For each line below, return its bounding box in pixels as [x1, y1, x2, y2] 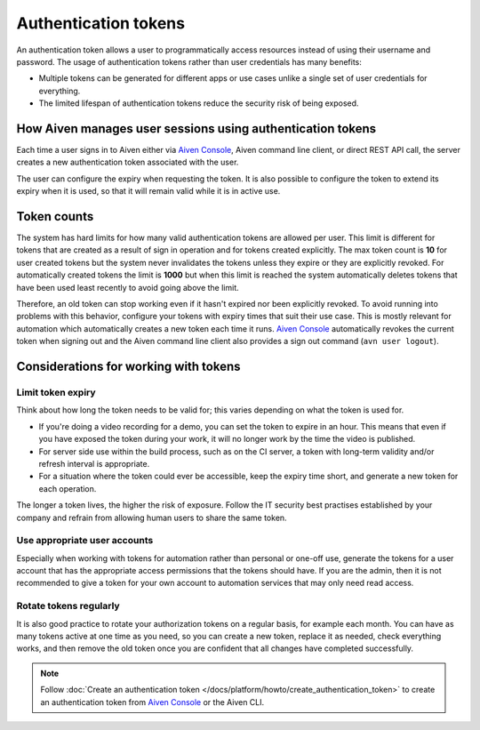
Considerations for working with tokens [16, 359, 241, 374]
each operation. [38, 483, 97, 493]
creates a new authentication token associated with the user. [16, 156, 239, 168]
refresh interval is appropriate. [38, 458, 150, 469]
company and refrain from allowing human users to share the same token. [16, 512, 288, 523]
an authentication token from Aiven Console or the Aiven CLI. [40, 696, 265, 707]
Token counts [16, 209, 94, 224]
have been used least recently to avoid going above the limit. [16, 282, 239, 293]
